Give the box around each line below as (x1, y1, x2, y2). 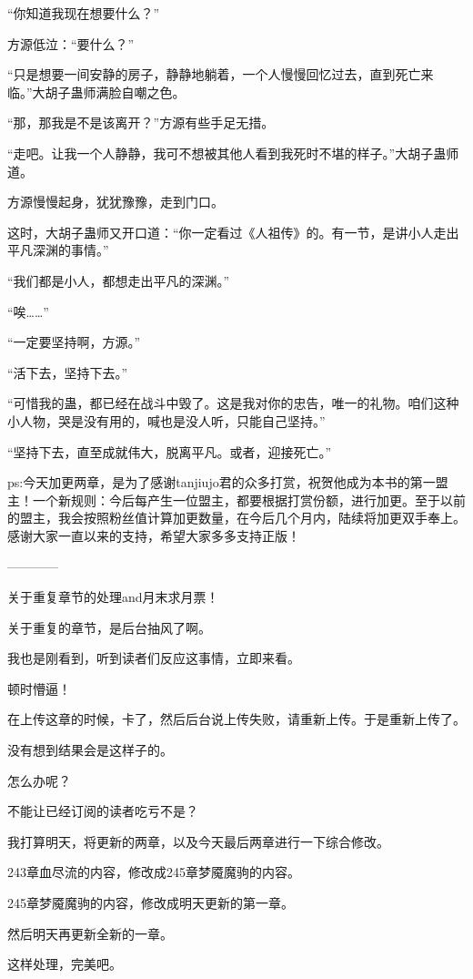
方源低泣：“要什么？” (7, 34, 135, 53)
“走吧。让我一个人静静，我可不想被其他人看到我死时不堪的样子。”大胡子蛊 (7, 143, 447, 162)
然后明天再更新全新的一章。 (7, 923, 173, 943)
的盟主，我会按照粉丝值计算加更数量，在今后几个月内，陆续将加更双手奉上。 (7, 508, 466, 527)
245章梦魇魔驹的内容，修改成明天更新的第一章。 (7, 893, 294, 912)
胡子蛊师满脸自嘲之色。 (45, 82, 186, 101)
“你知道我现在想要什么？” (7, 4, 160, 22)
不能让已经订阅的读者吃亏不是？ (7, 801, 198, 821)
